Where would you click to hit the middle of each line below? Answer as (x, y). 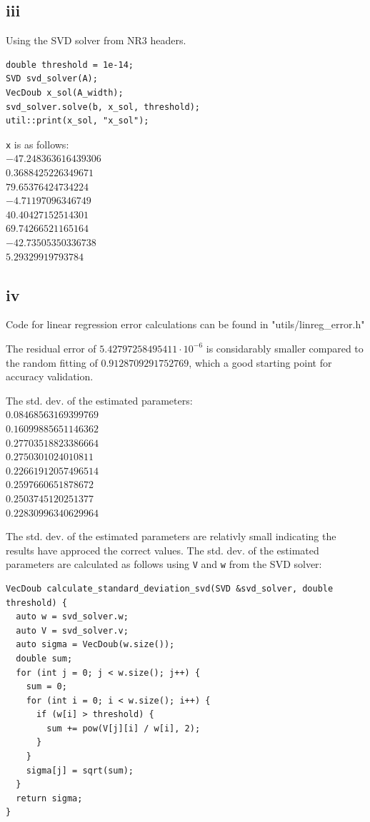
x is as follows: (37, 144)
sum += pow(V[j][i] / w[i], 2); (124, 728)
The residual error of (51, 348)
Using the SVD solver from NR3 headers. (96, 40)
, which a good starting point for (260, 362)
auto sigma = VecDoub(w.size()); (95, 645)
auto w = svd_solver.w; (72, 617)
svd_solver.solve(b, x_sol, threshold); (103, 107)
